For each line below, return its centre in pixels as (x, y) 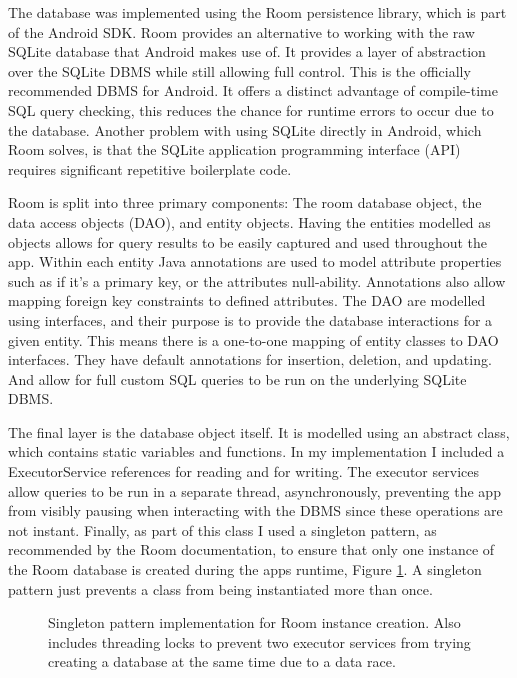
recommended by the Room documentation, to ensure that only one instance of (251, 549)
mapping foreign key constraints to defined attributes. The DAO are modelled (247, 300)
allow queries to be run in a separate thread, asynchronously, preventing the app (254, 490)
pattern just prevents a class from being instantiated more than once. (220, 588)
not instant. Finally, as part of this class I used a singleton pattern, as (222, 529)
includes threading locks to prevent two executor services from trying (259, 641)
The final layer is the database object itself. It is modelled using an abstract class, (259, 431)
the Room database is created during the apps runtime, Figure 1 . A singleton (245, 569)
